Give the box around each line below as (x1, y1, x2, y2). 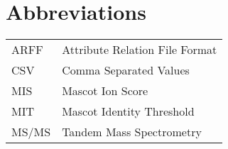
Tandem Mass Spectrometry (62, 123, 202, 140)
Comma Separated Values (62, 62, 190, 79)
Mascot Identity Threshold (62, 103, 195, 120)
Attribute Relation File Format (62, 41, 217, 58)
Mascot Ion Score (62, 82, 148, 99)
